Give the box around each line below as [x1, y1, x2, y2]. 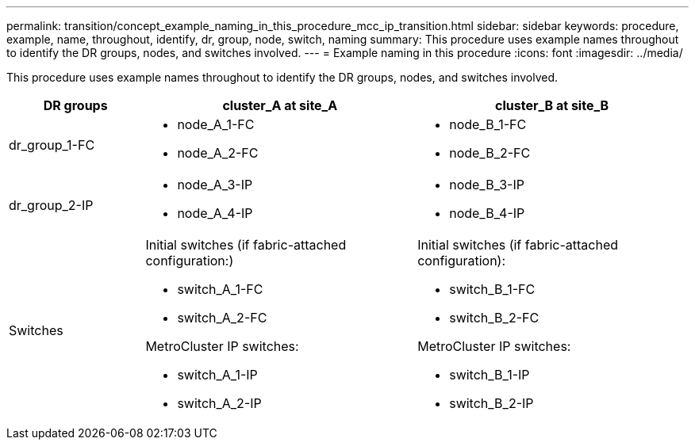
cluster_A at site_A [222, 97, 338, 113]
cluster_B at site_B [495, 97, 609, 113]
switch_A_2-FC [177, 310, 267, 326]
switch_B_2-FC [449, 310, 539, 326]
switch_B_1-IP [449, 367, 530, 383]
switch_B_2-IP [449, 395, 534, 411]
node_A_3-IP [177, 177, 253, 193]
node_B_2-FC [449, 145, 531, 161]
